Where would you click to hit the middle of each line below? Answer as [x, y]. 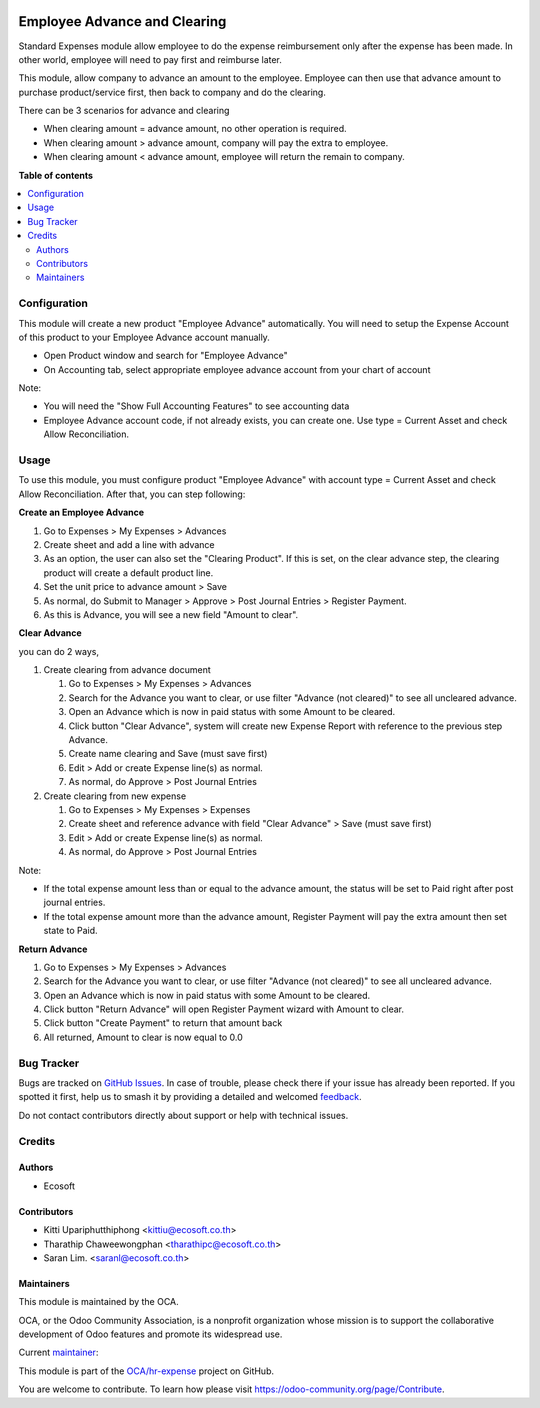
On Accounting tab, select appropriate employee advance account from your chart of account [237, 369]
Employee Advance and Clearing [122, 21]
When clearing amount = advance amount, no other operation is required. [195, 129]
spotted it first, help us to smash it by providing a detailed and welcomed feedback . [190, 1097]
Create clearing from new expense [115, 796]
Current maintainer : [58, 1352]
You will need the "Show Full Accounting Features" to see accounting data [196, 406]
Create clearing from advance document [127, 670]
